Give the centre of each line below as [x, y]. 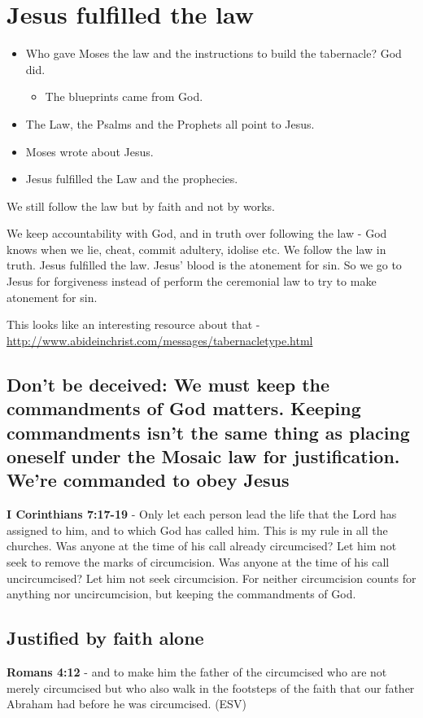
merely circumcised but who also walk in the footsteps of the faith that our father [211, 687]
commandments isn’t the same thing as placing [208, 432]
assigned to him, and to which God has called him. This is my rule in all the [197, 530]
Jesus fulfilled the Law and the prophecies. [132, 179]
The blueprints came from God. [124, 96]
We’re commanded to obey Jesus [148, 480]
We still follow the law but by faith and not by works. [141, 206]
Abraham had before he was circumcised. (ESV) [126, 704]
